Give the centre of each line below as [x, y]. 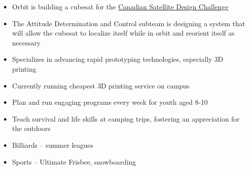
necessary [26, 42]
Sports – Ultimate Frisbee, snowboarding [74, 161]
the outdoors [31, 128]
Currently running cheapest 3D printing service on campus [101, 85]
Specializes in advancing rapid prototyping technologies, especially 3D [118, 59]
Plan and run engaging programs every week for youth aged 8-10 [110, 102]
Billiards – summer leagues [53, 145]
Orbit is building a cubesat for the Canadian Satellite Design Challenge [120, 6]
